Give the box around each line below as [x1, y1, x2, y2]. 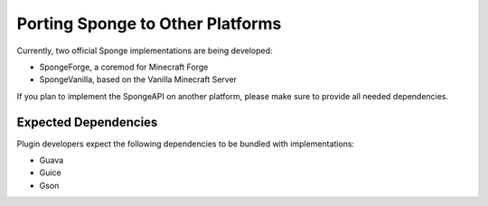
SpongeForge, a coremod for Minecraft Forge [39, 61, 209, 72]
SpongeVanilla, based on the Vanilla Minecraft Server [39, 74, 238, 85]
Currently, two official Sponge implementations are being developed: [16, 45, 273, 56]
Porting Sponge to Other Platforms [16, 14, 282, 33]
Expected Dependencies [16, 114, 158, 130]
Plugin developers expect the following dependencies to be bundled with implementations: [16, 138, 355, 149]
